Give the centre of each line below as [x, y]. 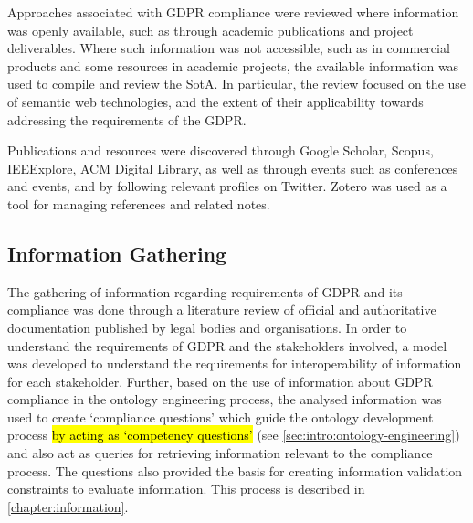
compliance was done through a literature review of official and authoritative [222, 310]
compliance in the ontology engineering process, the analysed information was [225, 399]
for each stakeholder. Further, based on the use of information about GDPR [220, 381]
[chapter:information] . [68, 506]
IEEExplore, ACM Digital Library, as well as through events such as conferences [233, 168]
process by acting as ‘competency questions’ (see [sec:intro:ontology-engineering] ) [234, 435]
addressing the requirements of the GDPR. [127, 119]
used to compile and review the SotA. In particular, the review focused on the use [237, 84]
